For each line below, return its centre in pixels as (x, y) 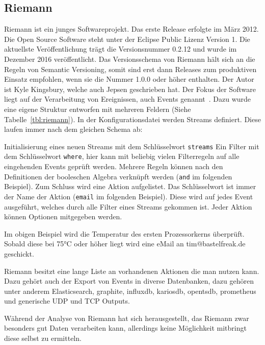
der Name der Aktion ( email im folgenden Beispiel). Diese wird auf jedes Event (129, 196)
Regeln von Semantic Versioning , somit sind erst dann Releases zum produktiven (130, 69)
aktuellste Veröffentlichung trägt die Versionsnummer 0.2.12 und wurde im (121, 49)
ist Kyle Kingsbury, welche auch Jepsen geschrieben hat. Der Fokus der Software (130, 89)
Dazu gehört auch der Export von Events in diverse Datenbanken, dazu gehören (129, 281)
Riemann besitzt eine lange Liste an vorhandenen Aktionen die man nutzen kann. (132, 271)
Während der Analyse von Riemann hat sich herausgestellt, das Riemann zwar (127, 318)
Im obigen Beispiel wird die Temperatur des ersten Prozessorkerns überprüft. (124, 233)
